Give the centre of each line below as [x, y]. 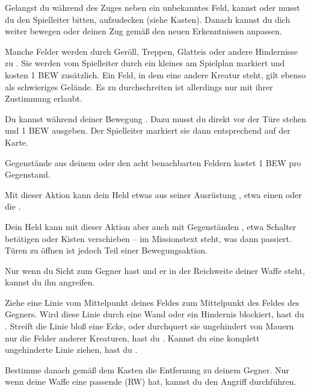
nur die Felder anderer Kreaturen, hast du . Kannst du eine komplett [132, 338]
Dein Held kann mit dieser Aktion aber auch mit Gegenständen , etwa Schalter [151, 226]
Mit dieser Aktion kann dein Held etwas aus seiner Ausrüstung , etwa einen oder [153, 194]
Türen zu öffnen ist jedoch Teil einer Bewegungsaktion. [106, 250]
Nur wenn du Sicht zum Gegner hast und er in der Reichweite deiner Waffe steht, [155, 270]
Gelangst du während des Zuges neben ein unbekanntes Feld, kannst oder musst [152, 7]
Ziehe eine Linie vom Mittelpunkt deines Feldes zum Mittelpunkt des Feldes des [152, 302]
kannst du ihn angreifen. [50, 282]
